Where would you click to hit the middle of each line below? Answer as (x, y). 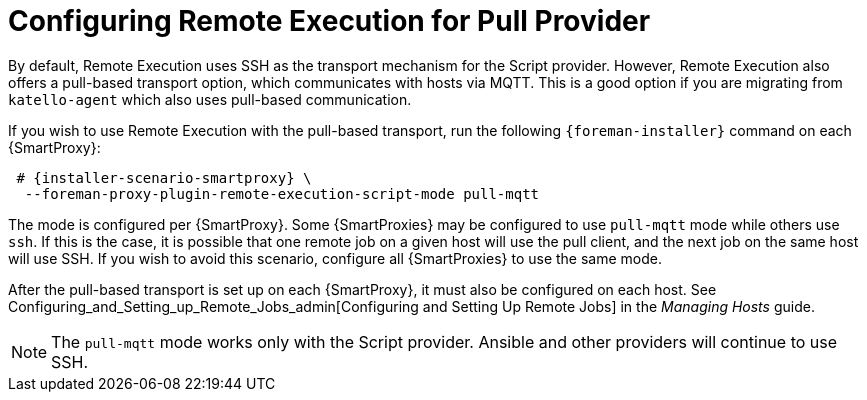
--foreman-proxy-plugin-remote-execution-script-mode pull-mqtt (282, 193)
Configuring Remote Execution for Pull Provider (329, 21)
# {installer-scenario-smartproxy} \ (164, 177)
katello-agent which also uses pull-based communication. (210, 99)
